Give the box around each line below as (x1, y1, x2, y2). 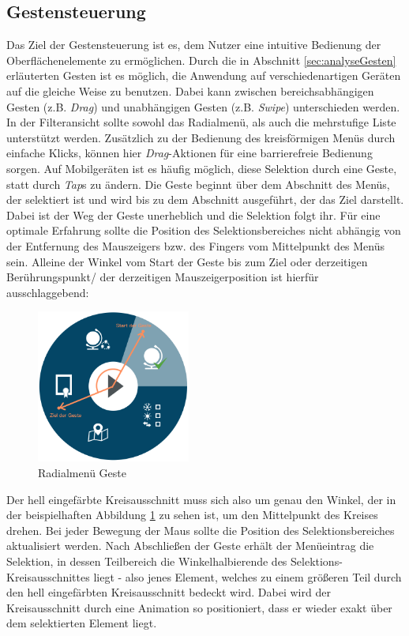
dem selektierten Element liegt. (6, 615, 157, 631)
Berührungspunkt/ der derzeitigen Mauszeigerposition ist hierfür (6, 269, 319, 285)
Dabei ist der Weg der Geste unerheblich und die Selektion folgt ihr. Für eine (6, 206, 381, 223)
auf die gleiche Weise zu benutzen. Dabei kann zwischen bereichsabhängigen (6, 82, 374, 99)
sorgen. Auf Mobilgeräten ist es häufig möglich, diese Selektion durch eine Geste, (6, 160, 397, 176)
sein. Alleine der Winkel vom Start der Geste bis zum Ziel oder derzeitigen (6, 253, 368, 269)
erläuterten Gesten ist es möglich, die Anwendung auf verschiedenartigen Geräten (6, 67, 401, 84)
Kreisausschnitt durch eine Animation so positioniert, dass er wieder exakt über (6, 599, 392, 615)
